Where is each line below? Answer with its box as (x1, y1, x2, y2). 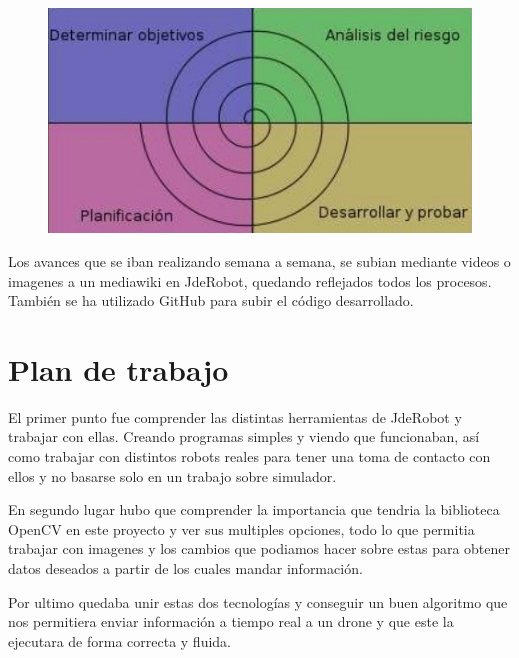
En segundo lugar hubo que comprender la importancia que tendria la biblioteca (8, 499, 500, 520)
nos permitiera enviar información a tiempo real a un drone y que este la (8, 611, 454, 632)
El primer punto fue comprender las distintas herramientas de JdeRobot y (8, 406, 462, 427)
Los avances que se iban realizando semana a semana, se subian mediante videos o (8, 250, 511, 271)
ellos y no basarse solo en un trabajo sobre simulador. (8, 465, 337, 486)
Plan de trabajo (8, 348, 229, 389)
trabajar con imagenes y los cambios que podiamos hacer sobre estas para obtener (8, 538, 511, 559)
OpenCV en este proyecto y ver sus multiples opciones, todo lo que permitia (8, 518, 475, 539)
